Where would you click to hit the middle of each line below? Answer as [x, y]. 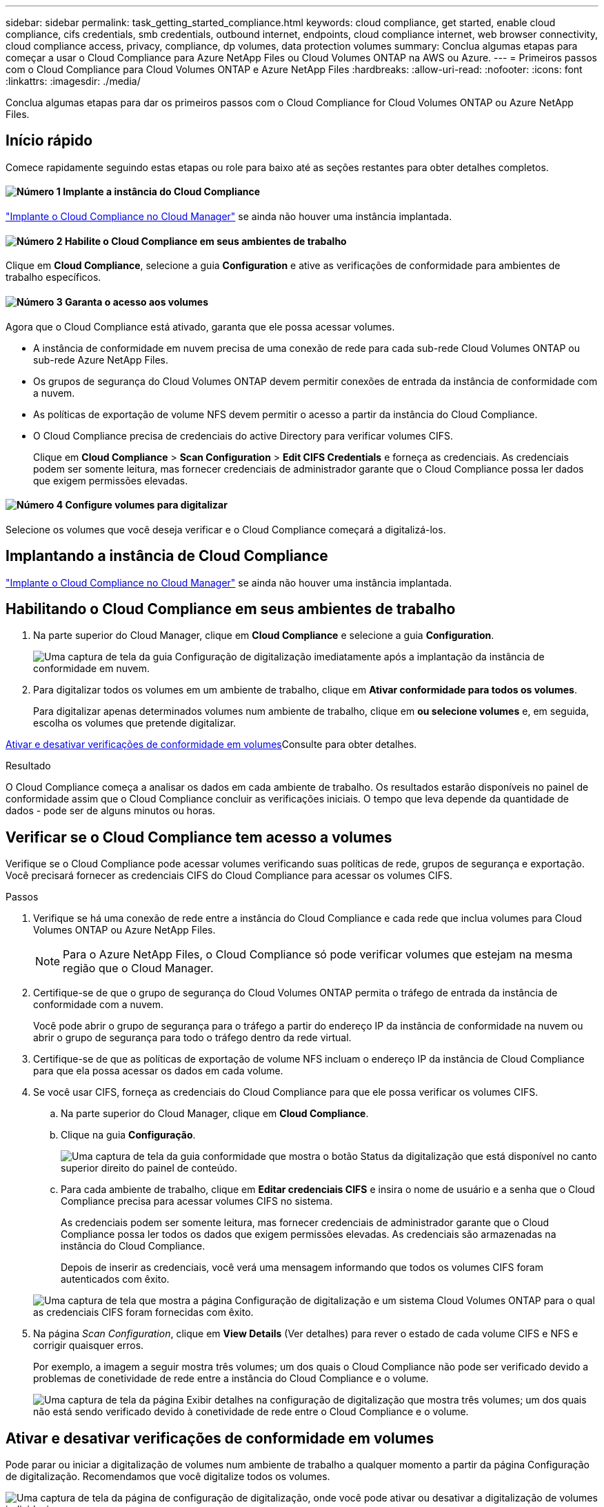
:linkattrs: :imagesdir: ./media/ [73, 81]
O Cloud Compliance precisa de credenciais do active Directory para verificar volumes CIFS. [243, 435]
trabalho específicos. [53, 277]
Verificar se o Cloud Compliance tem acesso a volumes [199, 837]
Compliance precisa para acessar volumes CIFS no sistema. [197, 1201]
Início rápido [49, 141]
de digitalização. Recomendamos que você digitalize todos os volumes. [168, 1477]
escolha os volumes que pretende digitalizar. [135, 723]
